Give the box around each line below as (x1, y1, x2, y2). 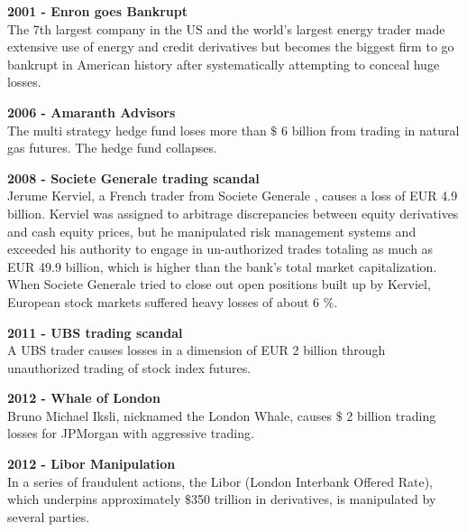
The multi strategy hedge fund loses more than (7, 120, 267, 139)
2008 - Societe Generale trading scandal (7, 168, 260, 187)
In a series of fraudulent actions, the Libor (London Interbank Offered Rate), (7, 471, 433, 490)
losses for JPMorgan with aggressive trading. (7, 424, 254, 443)
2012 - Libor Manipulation (7, 454, 176, 473)
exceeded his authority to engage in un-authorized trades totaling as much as (7, 239, 434, 258)
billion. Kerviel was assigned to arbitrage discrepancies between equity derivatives (7, 203, 459, 222)
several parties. (7, 507, 90, 526)
